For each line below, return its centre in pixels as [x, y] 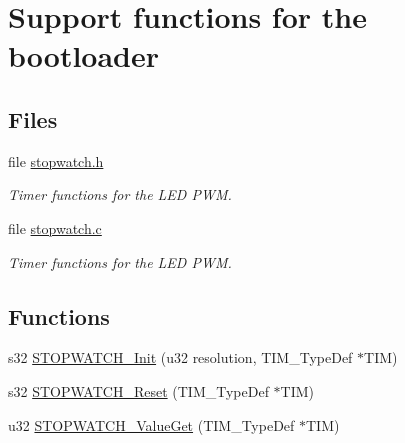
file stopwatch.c [55, 227]
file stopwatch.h [56, 160]
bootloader [84, 55]
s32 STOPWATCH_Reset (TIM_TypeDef [138, 390]
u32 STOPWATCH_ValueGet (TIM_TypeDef [151, 424]
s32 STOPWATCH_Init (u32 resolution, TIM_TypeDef [180, 357]
